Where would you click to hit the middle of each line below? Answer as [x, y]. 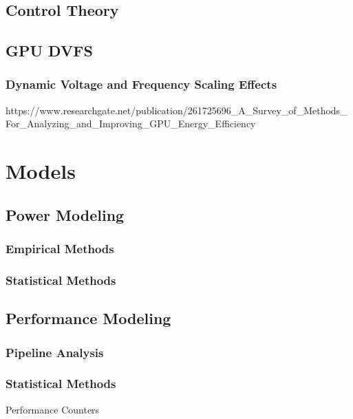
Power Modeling [65, 214]
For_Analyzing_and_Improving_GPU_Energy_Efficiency [131, 123]
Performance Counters [53, 409]
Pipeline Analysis [55, 352]
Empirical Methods [60, 249]
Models [41, 171]
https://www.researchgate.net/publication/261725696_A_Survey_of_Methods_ [176, 110]
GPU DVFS [49, 51]
